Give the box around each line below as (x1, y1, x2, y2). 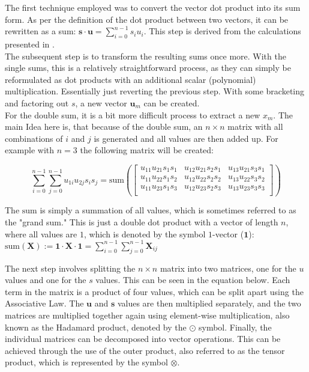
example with (5, 144, 55, 156)
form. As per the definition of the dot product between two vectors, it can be (5, 13, 289, 25)
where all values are (5, 227, 77, 240)
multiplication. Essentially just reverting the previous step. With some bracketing (5, 85, 304, 97)
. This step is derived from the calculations (143, 25, 301, 37)
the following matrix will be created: (80, 144, 214, 156)
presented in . (5, 37, 55, 50)
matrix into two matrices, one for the (160, 261, 296, 274)
